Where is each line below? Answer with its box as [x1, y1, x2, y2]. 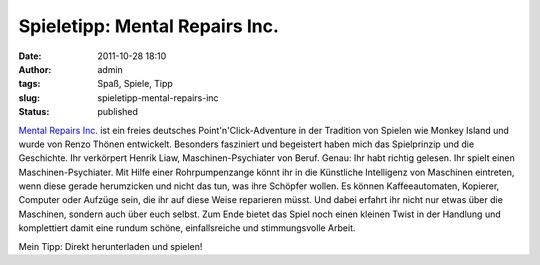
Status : [18, 106, 50, 118]
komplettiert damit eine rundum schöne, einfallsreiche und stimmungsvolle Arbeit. [18, 222, 356, 234]
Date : [18, 50, 42, 62]
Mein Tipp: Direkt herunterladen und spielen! [18, 240, 203, 252]
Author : [18, 63, 52, 75]
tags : [18, 78, 41, 90]
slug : [18, 91, 40, 104]
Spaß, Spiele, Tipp [97, 78, 174, 90]
